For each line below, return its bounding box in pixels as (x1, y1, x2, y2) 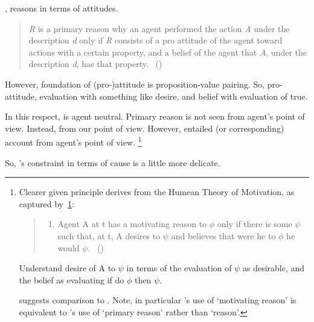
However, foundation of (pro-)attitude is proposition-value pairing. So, (5, 77, 265, 90)
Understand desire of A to (19, 262, 116, 274)
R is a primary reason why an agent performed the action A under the (28, 22, 290, 34)
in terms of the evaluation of (126, 262, 232, 274)
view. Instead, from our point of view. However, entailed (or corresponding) (5, 121, 284, 134)
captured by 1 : (19, 197, 74, 210)
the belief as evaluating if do (19, 273, 124, 286)
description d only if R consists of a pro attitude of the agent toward (28, 34, 283, 47)
